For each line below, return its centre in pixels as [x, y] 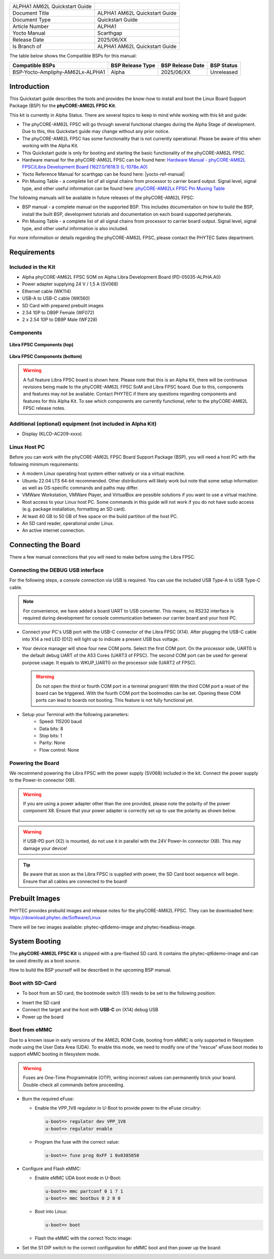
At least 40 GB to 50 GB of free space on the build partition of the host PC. [100, 516]
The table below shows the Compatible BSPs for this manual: [73, 56]
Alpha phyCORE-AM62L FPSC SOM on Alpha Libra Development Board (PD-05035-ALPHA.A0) [121, 277]
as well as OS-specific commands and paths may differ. [80, 488]
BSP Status [224, 66]
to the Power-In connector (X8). [43, 780]
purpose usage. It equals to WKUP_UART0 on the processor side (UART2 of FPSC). [109, 662]
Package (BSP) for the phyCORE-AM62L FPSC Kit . [63, 106]
